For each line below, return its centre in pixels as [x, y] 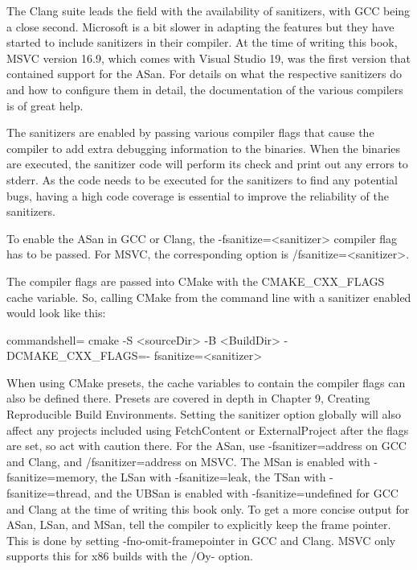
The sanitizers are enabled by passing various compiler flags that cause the [190, 132]
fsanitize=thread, [49, 493]
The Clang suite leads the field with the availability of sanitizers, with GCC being [208, 10]
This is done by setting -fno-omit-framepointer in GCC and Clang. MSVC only [201, 540]
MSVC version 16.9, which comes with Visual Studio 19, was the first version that [209, 58]
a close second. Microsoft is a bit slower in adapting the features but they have [200, 26]
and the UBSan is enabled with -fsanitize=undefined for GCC [246, 493]
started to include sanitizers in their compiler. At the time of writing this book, [202, 42]
